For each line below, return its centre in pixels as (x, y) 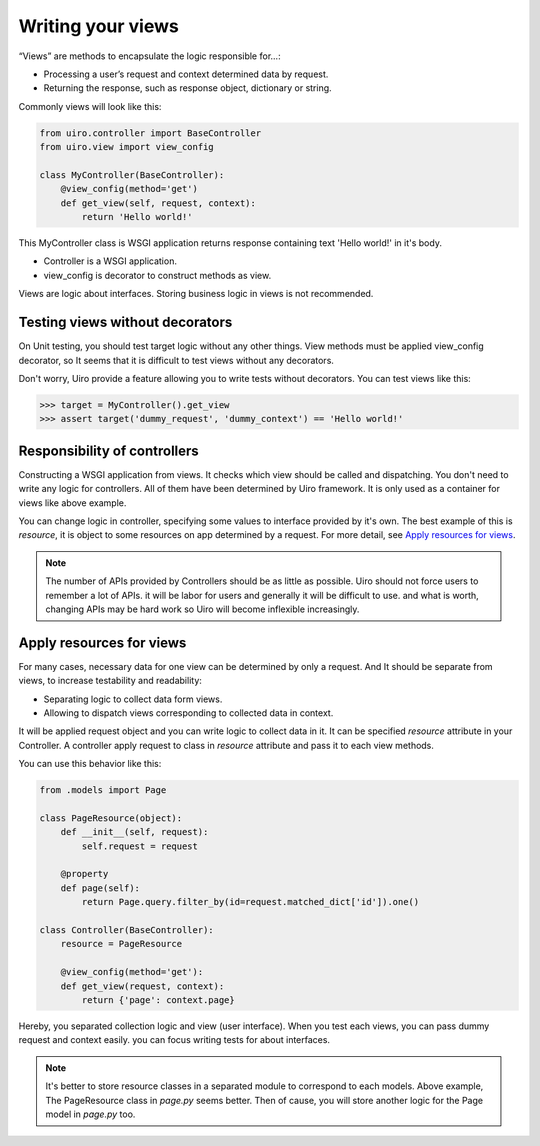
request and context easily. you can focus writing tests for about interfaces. (174, 1040)
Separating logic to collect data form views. (133, 699)
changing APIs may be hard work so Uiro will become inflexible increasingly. (202, 609)
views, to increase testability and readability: (110, 681)
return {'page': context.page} (158, 999)
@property (84, 874)
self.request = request (140, 846)
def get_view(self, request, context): (158, 203)
